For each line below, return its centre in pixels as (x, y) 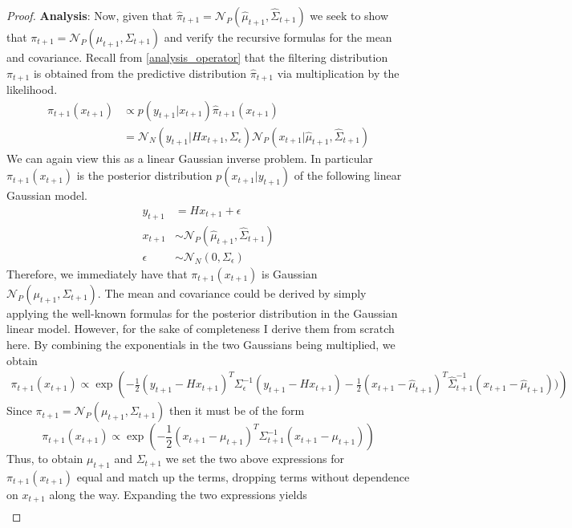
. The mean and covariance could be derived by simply (232, 292)
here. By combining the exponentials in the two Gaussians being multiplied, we (201, 344)
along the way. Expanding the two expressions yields (178, 494)
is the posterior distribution (144, 175)
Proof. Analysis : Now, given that (90, 15)
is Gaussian (290, 273)
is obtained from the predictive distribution (140, 73)
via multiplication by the (338, 73)
